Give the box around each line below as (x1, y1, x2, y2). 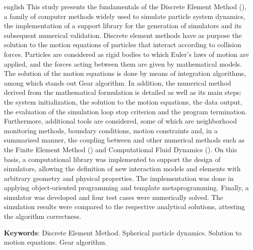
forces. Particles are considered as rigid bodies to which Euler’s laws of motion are (4, 49, 249, 59)
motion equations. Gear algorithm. (4, 237, 107, 247)
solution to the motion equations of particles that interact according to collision (4, 39, 241, 50)
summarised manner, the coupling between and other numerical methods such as (4, 135, 245, 145)
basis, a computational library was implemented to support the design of (4, 154, 221, 164)
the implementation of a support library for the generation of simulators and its (4, 20, 242, 31)
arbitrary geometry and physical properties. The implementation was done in (4, 173, 234, 183)
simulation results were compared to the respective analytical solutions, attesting (4, 201, 245, 212)
